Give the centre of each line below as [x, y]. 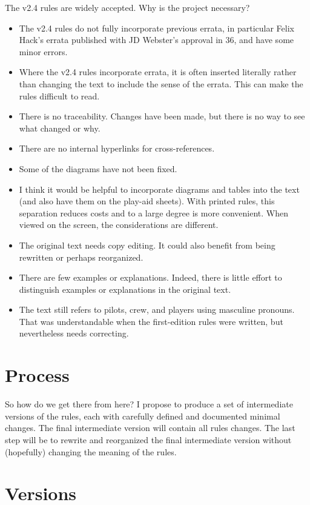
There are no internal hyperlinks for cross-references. [117, 148]
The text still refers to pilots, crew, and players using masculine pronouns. [157, 309]
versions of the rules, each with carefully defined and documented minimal [143, 416]
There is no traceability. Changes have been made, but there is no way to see [162, 116]
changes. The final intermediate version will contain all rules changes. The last [150, 428]
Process [37, 375]
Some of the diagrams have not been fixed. [98, 168]
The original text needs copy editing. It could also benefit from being [147, 245]
